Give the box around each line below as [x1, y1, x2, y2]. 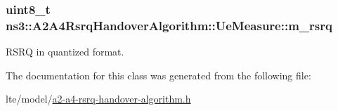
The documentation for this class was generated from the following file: [6, 67, 311, 82]
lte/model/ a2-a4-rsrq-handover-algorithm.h [6, 91, 191, 106]
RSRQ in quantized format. [6, 44, 124, 59]
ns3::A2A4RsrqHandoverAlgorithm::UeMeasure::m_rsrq [6, 16, 332, 34]
